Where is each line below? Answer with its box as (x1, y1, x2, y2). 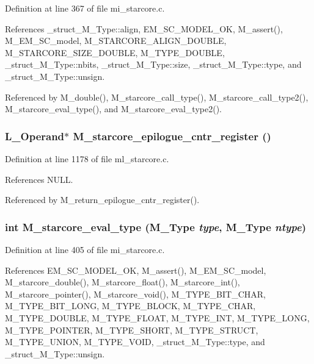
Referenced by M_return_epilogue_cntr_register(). (5, 193, 200, 206)
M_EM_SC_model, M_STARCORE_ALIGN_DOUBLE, (5, 34, 227, 47)
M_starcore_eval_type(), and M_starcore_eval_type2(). (5, 102, 222, 115)
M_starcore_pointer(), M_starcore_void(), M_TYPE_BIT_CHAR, (5, 287, 266, 300)
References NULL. (5, 173, 73, 185)
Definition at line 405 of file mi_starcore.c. (5, 243, 165, 255)
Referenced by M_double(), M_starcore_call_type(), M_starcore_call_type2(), (5, 90, 309, 103)
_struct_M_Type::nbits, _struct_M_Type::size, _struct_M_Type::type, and (5, 58, 302, 71)
